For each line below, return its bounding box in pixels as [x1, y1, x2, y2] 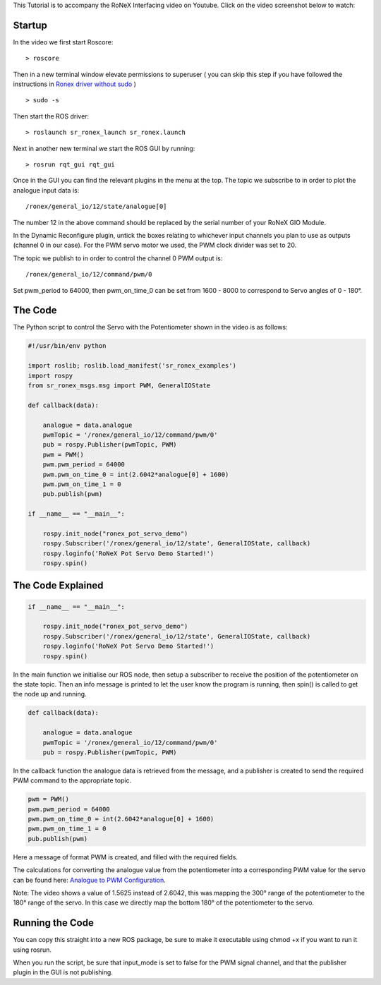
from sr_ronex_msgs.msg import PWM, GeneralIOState [28, 382, 211, 389]
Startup [13, 19, 47, 31]
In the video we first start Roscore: [13, 37, 114, 46]
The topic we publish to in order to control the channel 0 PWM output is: [13, 254, 223, 262]
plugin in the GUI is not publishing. [13, 968, 113, 977]
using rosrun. [13, 945, 52, 954]
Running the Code [13, 917, 95, 929]
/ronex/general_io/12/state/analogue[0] [25, 203, 167, 211]
